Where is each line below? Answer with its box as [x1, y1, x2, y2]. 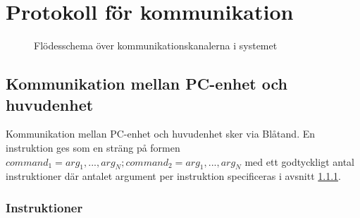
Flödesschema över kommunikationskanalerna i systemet [34, 38, 278, 53]
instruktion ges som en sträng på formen [6, 140, 180, 155]
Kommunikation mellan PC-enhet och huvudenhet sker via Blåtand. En [6, 126, 316, 141]
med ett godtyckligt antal [244, 154, 354, 169]
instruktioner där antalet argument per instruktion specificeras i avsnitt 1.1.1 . [6, 169, 341, 183]
